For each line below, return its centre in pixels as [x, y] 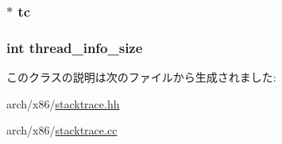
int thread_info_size [75, 47]
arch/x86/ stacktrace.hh [63, 103]
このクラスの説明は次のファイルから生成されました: [141, 77]
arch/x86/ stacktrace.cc [62, 130]
